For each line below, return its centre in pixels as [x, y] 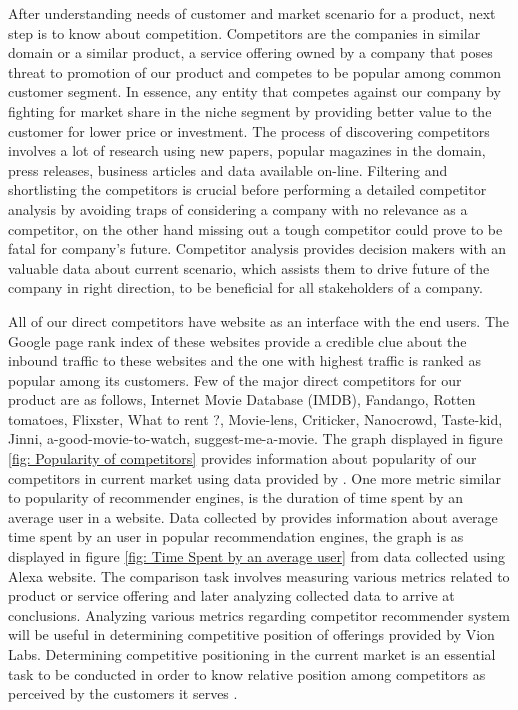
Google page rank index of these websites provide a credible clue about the [237, 340]
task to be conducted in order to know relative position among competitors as [247, 673]
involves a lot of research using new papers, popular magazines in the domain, [247, 150]
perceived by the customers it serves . [123, 693]
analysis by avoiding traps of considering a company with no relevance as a [238, 208]
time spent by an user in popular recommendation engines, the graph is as [236, 536]
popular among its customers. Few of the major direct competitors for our [235, 379]
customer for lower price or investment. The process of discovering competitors [249, 130]
